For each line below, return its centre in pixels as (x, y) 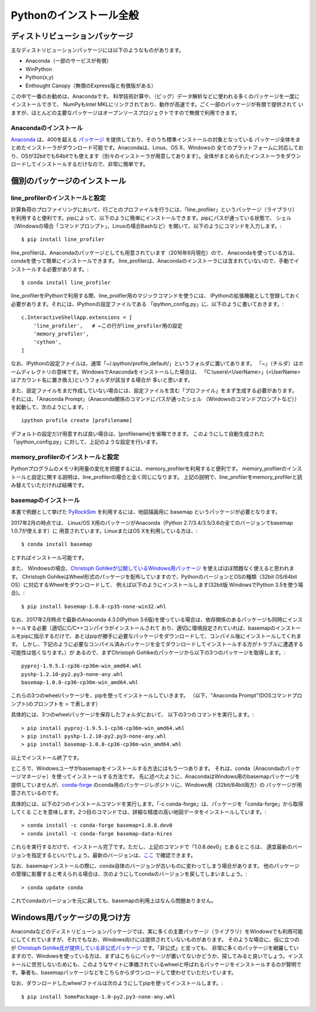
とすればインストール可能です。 (49, 558)
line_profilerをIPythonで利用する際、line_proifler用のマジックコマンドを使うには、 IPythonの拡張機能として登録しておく (156, 296)
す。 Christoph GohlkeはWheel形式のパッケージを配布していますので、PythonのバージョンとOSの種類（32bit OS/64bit (154, 576)
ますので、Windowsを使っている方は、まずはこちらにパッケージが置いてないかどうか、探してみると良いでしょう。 (150, 956)
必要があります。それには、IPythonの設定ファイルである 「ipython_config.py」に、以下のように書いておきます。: (147, 304)
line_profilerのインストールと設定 (58, 198)
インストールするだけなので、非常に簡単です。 (92, 164)
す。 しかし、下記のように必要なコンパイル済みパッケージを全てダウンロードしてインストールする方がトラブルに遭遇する (157, 644)
